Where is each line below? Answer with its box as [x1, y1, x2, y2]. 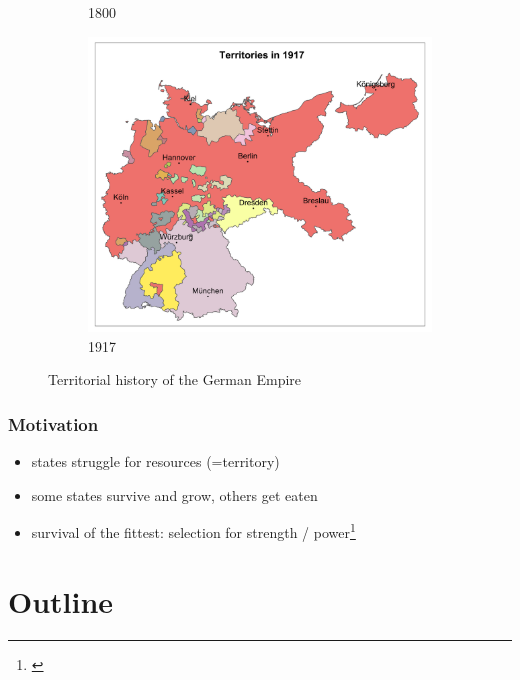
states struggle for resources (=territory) [31, 451, 280, 472]
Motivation [8, 411, 99, 436]
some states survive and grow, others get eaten [31, 484, 318, 505]
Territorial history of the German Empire [48, 369, 302, 390]
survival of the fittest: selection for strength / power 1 [31, 519, 356, 543]
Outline [8, 580, 114, 621]
